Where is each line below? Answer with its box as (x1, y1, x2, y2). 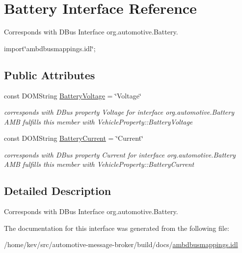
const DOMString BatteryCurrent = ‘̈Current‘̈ (4, 133, 143, 143)
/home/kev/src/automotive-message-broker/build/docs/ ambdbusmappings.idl (4, 239, 238, 250)
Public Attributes (4, 67, 95, 82)
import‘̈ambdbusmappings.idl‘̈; (4, 43, 96, 53)
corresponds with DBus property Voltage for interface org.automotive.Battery (4, 107, 235, 117)
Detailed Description (4, 183, 111, 198)
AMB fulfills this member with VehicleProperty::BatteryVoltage (4, 116, 193, 126)
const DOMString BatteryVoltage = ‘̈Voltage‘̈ (4, 90, 141, 100)
